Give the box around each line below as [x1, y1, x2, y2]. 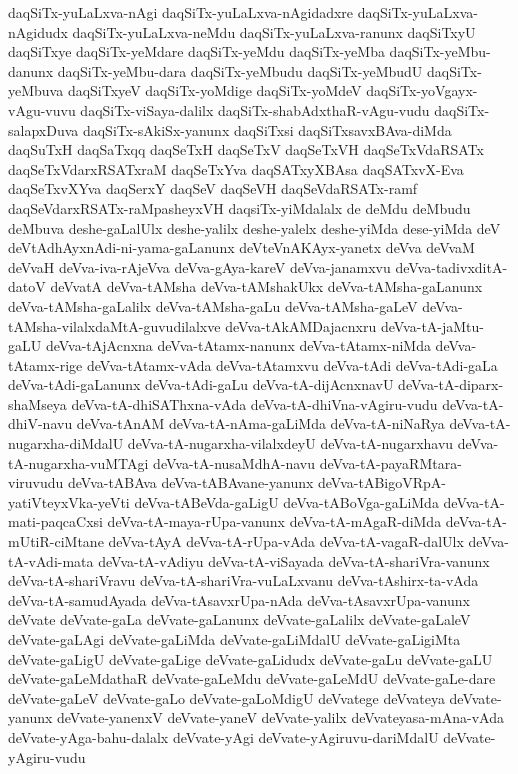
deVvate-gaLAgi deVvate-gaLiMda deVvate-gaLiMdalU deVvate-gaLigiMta [8, 629, 461, 649]
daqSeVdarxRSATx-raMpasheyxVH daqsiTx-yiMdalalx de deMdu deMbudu [8, 197, 471, 218]
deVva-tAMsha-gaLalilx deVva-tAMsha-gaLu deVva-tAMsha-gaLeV [8, 295, 418, 316]
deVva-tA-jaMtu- [380, 315, 485, 336]
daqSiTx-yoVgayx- [366, 80, 478, 101]
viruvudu [8, 472, 64, 493]
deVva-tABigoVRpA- [318, 472, 446, 493]
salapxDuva [8, 119, 79, 140]
